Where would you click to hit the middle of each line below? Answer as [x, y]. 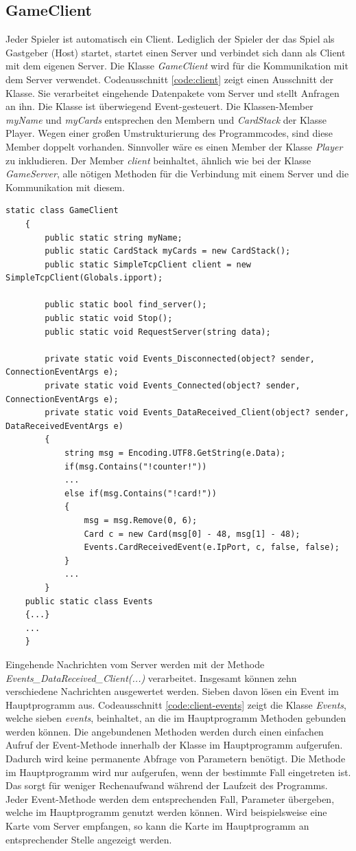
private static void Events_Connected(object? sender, [173, 386]
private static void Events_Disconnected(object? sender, [180, 358]
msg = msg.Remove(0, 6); [141, 520]
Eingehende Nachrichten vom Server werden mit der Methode [135, 664]
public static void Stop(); [109, 319]
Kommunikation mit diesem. [65, 187]
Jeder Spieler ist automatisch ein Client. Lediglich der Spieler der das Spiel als [170, 39]
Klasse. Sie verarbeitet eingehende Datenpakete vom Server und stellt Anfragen [173, 92]
